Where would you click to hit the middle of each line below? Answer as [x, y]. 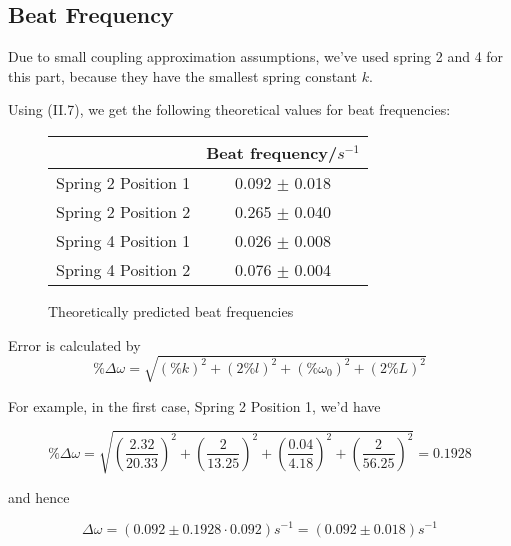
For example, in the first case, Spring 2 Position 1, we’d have [194, 405]
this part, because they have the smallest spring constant [182, 75]
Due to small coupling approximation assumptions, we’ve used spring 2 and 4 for [256, 56]
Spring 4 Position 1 [123, 240]
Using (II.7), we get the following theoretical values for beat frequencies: [229, 109]
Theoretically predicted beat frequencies [171, 310]
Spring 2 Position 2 [123, 211]
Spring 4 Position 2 [123, 269]
